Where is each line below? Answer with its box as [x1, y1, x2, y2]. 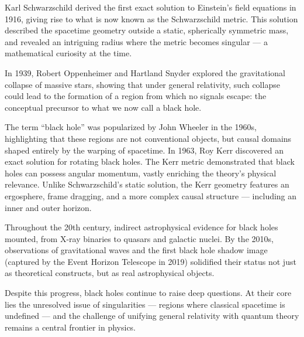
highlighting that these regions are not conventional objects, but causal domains [5, 132, 292, 144]
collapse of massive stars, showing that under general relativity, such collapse [5, 78, 280, 90]
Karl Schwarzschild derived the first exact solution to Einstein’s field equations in [5, 1, 296, 13]
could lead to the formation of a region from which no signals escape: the [5, 90, 267, 102]
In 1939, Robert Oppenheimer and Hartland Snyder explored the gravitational [5, 66, 286, 79]
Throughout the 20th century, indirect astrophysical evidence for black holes [5, 221, 278, 233]
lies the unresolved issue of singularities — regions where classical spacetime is [5, 298, 285, 310]
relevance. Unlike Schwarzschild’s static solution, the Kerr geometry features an [5, 178, 289, 190]
